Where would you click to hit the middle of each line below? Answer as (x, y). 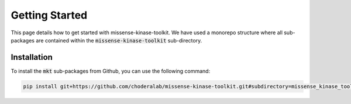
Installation (32, 57)
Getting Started (49, 15)
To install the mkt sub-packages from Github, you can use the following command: (111, 71)
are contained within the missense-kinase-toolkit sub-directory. (119, 40)
